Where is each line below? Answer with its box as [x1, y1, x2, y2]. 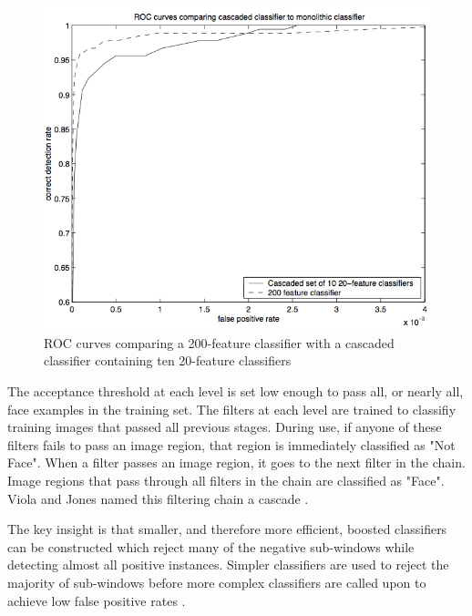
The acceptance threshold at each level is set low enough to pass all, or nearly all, [7, 382, 464, 401]
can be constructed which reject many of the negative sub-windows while [7, 537, 415, 556]
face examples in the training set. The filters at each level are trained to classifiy [7, 399, 457, 418]
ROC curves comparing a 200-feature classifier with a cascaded [44, 333, 395, 352]
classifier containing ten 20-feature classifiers [44, 351, 292, 370]
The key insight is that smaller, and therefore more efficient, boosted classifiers [7, 519, 447, 539]
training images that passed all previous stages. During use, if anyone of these [7, 417, 442, 436]
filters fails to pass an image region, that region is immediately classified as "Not [7, 435, 456, 454]
